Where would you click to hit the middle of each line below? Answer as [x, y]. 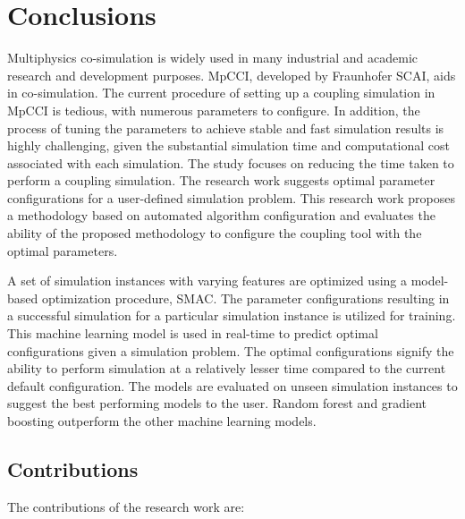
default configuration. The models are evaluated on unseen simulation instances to [232, 385]
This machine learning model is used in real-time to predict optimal [193, 333]
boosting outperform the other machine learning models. [162, 421]
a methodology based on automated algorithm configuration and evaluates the [221, 215]
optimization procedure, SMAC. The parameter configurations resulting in [245, 298]
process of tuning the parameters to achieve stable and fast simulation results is [226, 128]
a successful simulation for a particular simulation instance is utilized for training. [232, 315]
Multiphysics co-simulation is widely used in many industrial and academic [213, 58]
